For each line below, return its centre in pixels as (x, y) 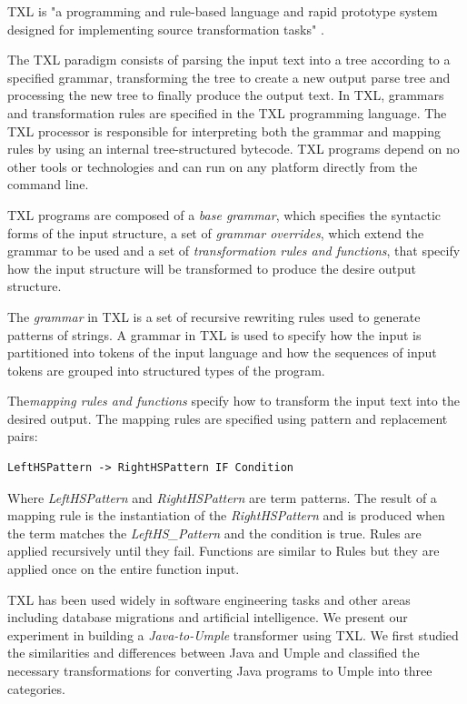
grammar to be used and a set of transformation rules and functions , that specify (234, 251)
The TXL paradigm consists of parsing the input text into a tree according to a (229, 60)
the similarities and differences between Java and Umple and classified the (214, 653)
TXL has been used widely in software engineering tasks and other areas (209, 599)
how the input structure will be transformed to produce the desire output (212, 268)
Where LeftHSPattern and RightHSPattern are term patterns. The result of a (222, 497)
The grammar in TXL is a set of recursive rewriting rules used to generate (214, 316)
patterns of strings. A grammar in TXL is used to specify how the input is (214, 334)
